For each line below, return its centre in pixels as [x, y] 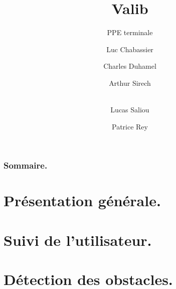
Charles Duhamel [130, 66]
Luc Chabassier [130, 49]
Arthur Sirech [130, 83]
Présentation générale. [82, 200]
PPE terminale [130, 32]
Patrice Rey [130, 126]
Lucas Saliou [130, 110]
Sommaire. [26, 165]
